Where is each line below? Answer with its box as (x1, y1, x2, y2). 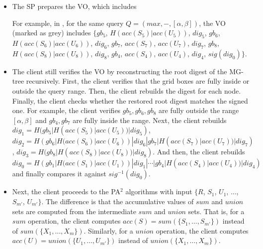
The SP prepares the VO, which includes (12, 1, 137, 11)
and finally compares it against (12, 168, 106, 179)
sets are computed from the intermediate (12, 206, 136, 216)
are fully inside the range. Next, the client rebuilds (73, 115, 227, 125)
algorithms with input (125, 186, 192, 197)
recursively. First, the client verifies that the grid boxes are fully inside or (26, 76, 250, 86)
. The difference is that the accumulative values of (41, 196, 194, 206)
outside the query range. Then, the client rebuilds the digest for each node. (12, 85, 241, 96)
